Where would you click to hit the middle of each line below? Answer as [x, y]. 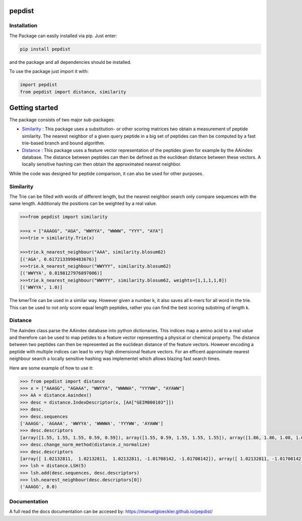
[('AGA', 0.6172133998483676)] [59, 259]
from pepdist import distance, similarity [73, 92]
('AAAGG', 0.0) [39, 487]
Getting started [34, 107]
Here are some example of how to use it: [51, 368]
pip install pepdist [45, 49]
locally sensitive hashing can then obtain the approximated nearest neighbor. [102, 164]
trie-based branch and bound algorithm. [63, 143]
